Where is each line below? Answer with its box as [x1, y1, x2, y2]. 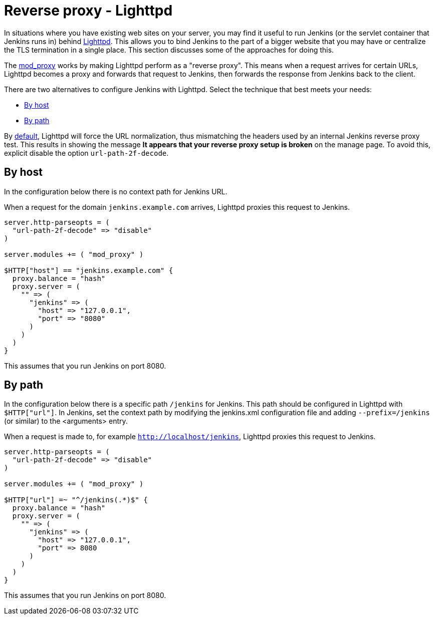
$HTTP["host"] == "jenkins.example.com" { [4, 266, 173, 274]
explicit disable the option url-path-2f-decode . [4, 148, 169, 157]
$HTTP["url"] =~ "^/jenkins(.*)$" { [4, 496, 148, 504]
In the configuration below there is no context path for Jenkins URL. [4, 187, 228, 196]
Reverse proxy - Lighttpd [4, 2, 173, 19]
